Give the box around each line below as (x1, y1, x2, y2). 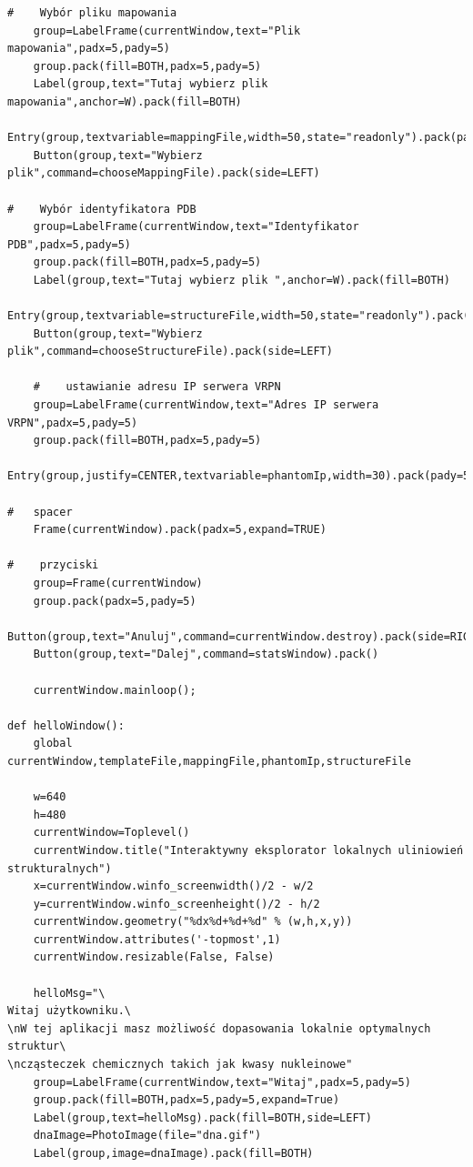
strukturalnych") (7, 861, 112, 875)
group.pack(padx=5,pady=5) (33, 594, 196, 608)
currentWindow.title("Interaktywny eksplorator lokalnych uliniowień (33, 843, 464, 857)
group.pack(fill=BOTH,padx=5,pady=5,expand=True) (33, 1093, 340, 1107)
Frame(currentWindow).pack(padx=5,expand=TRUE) (33, 523, 327, 537)
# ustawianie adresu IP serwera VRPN (33, 380, 281, 394)
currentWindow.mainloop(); (33, 683, 196, 697)
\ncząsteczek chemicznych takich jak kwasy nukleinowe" (7, 1058, 353, 1071)
